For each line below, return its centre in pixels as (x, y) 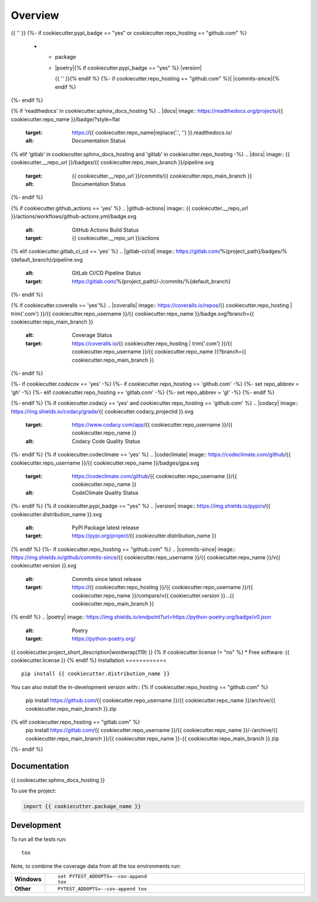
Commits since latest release (107, 579)
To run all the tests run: (39, 839)
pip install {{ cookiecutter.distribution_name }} (96, 674)
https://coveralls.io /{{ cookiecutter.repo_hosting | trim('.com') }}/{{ (152, 343)
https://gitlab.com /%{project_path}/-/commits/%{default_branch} (151, 281)
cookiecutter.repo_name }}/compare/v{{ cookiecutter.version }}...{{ (153, 595)
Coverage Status (92, 335)
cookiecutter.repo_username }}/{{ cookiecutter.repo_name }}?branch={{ (159, 352)
